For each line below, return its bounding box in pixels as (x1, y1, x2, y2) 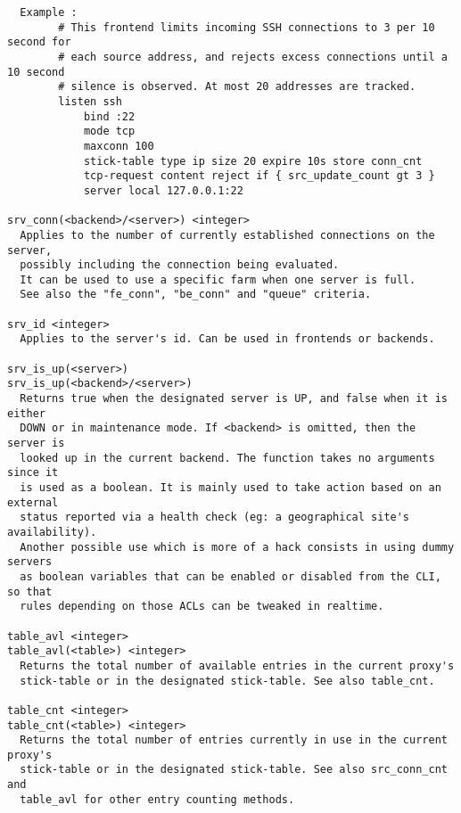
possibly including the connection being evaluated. (20, 259, 340, 272)
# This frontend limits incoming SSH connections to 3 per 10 (58, 21, 435, 34)
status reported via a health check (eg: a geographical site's (20, 511, 410, 524)
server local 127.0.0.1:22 (83, 184, 243, 197)
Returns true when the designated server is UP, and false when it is (20, 392, 448, 406)
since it (7, 466, 59, 480)
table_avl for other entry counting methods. (20, 792, 295, 806)
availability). (7, 525, 97, 538)
